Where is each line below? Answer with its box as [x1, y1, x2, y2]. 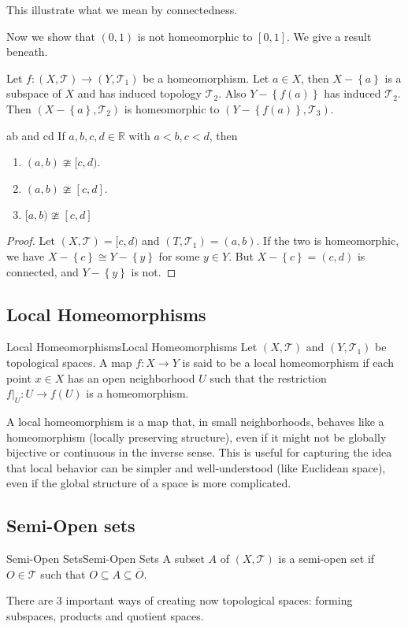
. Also [218, 85, 247, 102]
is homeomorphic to [124, 100, 220, 117]
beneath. [6, 43, 48, 60]
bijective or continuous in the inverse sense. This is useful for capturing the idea [6, 444, 392, 461]
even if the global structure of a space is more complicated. [6, 475, 291, 491]
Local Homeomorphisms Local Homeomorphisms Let [6, 339, 258, 355]
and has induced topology [77, 85, 202, 102]
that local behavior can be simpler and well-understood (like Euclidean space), [6, 459, 386, 475]
